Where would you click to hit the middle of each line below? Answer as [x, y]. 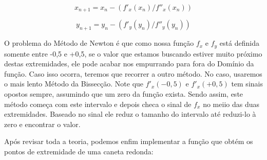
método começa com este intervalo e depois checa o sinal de [98, 104]
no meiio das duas [231, 104]
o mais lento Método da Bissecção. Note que [74, 84]
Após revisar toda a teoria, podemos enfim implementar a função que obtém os [129, 141]
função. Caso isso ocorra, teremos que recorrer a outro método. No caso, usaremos [133, 73]
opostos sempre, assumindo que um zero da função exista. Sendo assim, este [124, 94]
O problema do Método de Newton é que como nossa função [99, 43]
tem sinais [247, 84]
